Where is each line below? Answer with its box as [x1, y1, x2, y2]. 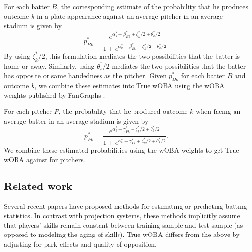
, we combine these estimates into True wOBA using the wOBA [34, 80, 225, 90]
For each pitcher [4, 106, 52, 116]
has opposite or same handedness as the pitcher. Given [4, 70, 167, 80]
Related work [4, 178, 73, 193]
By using [4, 50, 30, 61]
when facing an [196, 106, 241, 116]
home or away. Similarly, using [4, 61, 95, 71]
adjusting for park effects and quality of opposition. [4, 238, 157, 249]
